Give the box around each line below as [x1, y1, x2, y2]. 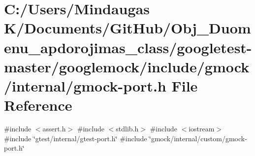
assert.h [42, 124, 66, 134]
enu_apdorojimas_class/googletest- [4, 37, 252, 57]
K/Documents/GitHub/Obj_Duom [4, 18, 251, 38]
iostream [189, 124, 215, 134]
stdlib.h [116, 124, 139, 134]
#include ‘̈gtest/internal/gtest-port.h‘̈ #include [4, 133, 147, 143]
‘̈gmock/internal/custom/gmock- [149, 133, 247, 143]
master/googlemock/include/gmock [4, 56, 250, 76]
